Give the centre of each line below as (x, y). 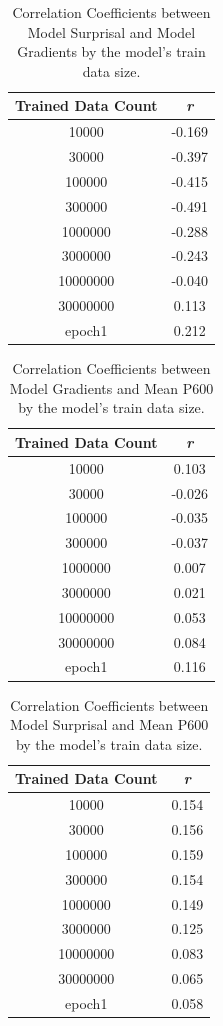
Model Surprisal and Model (111, 31)
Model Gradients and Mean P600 (111, 387)
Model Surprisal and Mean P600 (109, 724)
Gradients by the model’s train (111, 51)
